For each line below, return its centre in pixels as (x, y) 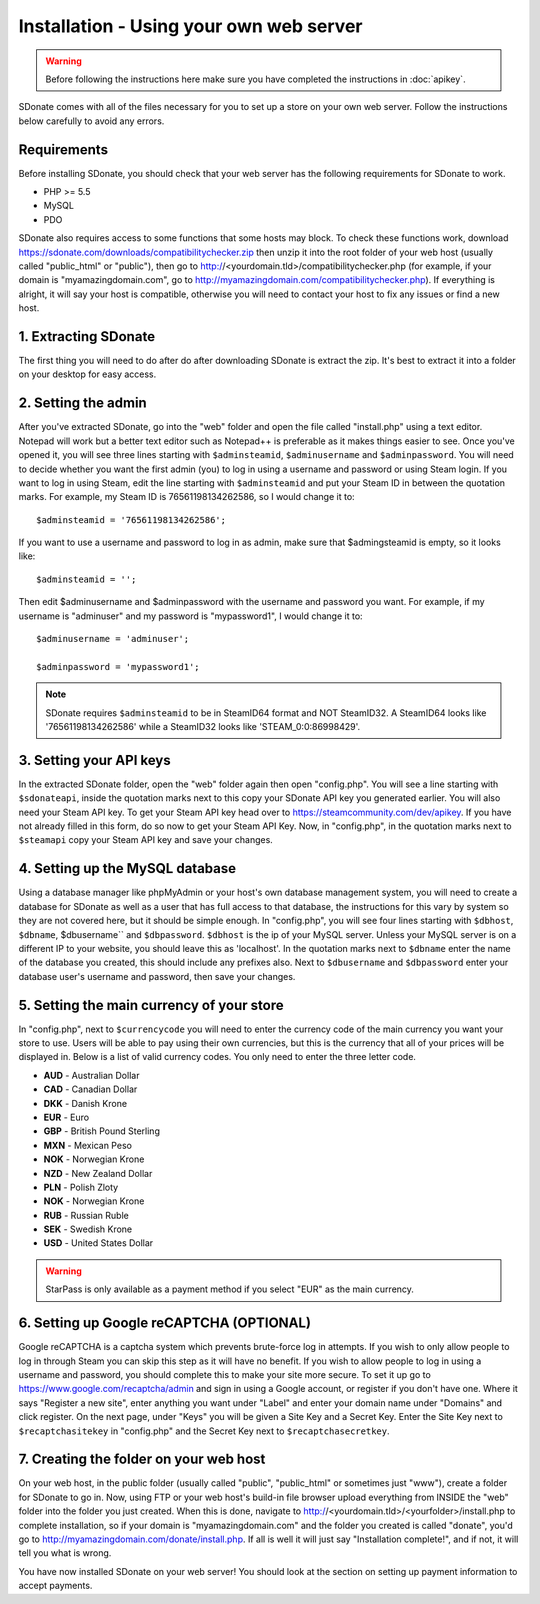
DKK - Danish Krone (85, 1103)
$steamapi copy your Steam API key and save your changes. (146, 840)
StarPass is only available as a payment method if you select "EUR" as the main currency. (230, 1289)
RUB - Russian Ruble (86, 1215)
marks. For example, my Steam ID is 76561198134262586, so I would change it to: (186, 497)
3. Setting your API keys (95, 760)
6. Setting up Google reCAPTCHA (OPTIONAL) (165, 1323)
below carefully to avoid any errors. (91, 121)
